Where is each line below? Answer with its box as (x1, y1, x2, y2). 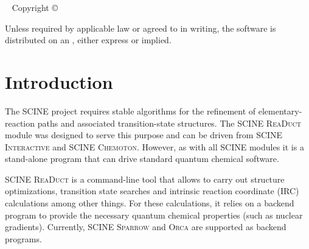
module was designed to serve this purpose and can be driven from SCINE (5, 128, 283, 141)
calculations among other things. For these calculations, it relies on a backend (5, 197, 294, 209)
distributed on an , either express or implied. (5, 33, 172, 46)
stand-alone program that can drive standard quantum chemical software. (5, 152, 279, 165)
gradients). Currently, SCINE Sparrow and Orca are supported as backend (5, 220, 286, 233)
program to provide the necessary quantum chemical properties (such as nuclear (5, 208, 303, 221)
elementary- (258, 104, 302, 117)
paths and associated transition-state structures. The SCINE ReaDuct (37, 116, 302, 129)
